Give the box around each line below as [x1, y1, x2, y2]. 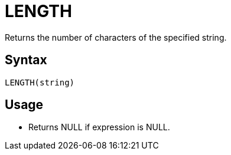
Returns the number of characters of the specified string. [5, 32, 227, 42]
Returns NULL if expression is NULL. [28, 122, 170, 133]
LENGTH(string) [5, 77, 75, 87]
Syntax [5, 52, 47, 68]
